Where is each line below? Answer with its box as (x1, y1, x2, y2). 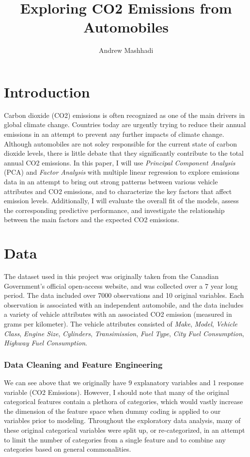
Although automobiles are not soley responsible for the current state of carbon (4, 138, 237, 148)
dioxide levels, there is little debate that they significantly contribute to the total (4, 148, 244, 158)
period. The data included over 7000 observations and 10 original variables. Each (4, 290, 244, 300)
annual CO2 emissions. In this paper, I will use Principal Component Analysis (4, 157, 235, 167)
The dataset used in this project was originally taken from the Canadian (4, 271, 219, 281)
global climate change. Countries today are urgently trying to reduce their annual (4, 119, 246, 130)
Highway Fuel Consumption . (4, 338, 87, 348)
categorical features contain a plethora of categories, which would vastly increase (4, 396, 243, 407)
